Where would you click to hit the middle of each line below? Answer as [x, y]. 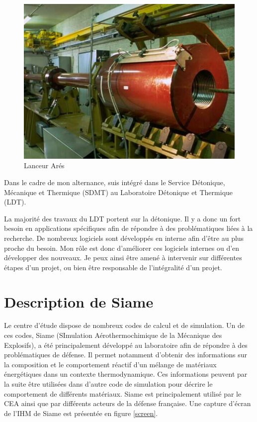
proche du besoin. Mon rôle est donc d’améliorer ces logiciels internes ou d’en [122, 248]
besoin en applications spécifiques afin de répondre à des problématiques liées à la [128, 228]
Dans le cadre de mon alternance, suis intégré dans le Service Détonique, [115, 182]
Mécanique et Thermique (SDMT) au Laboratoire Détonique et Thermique [119, 192]
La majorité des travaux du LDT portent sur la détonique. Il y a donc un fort [123, 218]
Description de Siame [79, 301]
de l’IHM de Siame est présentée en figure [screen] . [81, 413]
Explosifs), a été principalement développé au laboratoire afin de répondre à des [126, 345]
